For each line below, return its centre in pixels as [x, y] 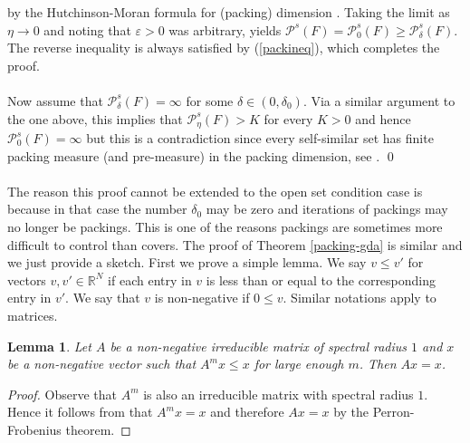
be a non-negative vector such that [102, 364]
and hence [383, 118]
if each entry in [150, 279]
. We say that [103, 298]
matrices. [33, 315]
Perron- [393, 412]
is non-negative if [202, 298]
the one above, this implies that [95, 118]
